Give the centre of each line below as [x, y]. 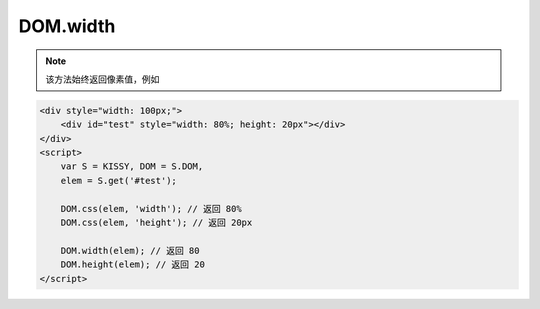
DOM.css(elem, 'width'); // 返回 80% [151, 208]
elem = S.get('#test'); [118, 180]
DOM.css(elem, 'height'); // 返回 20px [156, 223]
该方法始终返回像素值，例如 [102, 79]
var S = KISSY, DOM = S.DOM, [132, 166]
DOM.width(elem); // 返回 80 [130, 250]
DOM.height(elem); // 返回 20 [132, 264]
